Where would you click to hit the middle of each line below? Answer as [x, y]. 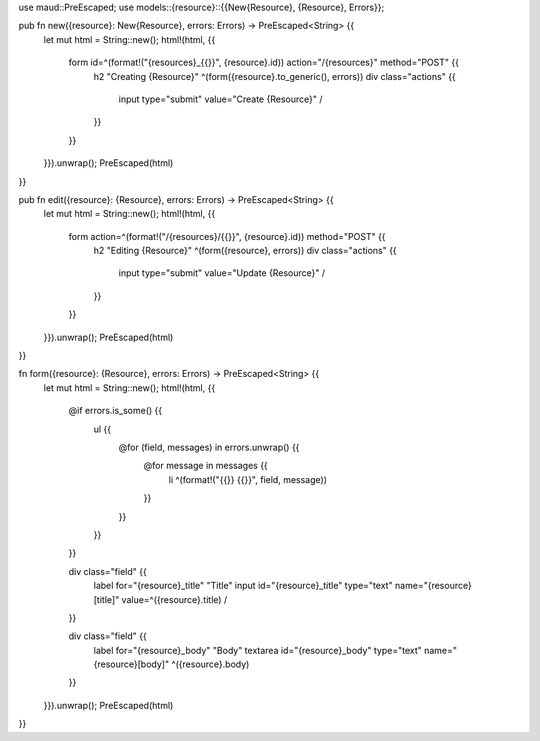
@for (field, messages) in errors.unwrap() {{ [209, 447]
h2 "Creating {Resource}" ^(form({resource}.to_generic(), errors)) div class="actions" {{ [275, 76]
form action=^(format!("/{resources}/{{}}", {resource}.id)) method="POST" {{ [227, 236]
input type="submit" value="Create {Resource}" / [220, 99]
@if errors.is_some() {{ [115, 411]
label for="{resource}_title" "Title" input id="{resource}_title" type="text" [243, 586]
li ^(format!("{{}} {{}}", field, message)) [247, 479]
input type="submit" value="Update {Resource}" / [221, 273]
